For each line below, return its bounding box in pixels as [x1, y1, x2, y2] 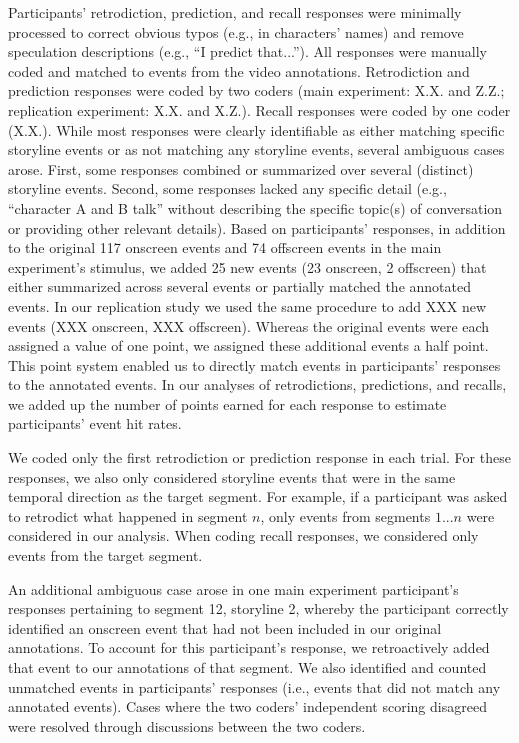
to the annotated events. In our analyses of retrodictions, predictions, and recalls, [8, 374, 507, 395]
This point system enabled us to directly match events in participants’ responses [8, 354, 501, 375]
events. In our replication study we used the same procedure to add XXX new [8, 295, 486, 316]
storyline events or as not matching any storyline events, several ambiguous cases [8, 139, 505, 160]
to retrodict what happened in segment [8, 505, 248, 526]
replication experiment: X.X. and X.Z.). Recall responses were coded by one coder [8, 99, 511, 120]
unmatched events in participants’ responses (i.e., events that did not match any [8, 676, 501, 697]
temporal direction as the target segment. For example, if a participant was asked [8, 486, 508, 507]
